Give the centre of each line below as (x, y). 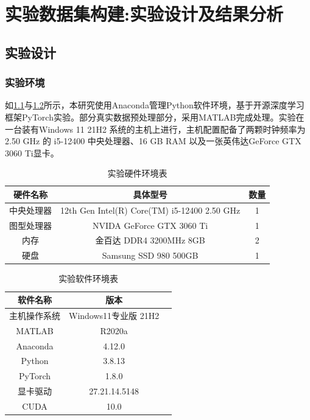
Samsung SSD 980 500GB (150, 255)
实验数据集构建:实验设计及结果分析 (144, 14)
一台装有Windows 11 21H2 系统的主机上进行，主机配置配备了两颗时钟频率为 (155, 129)
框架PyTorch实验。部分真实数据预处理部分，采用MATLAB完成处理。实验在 (155, 117)
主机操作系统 (35, 315)
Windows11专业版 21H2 (114, 315)
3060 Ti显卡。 (32, 152)
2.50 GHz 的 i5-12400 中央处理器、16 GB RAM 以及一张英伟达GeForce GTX (153, 141)
